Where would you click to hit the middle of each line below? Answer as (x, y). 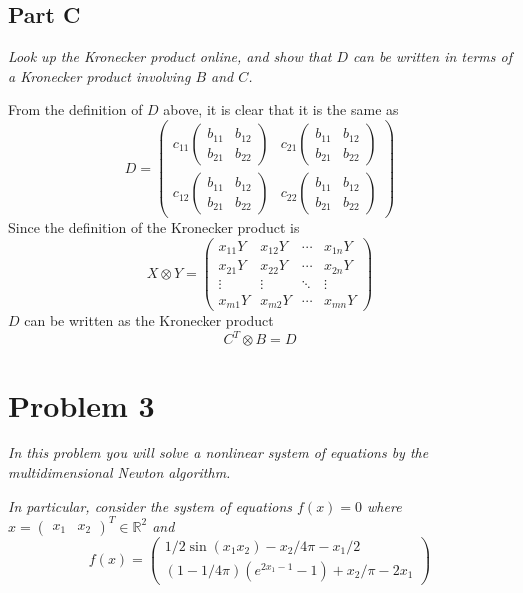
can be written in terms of (432, 56)
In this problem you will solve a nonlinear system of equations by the (218, 452)
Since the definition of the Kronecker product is (154, 227)
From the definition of (75, 109)
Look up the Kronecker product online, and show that (170, 56)
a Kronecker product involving (99, 75)
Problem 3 (81, 404)
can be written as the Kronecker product (149, 320)
